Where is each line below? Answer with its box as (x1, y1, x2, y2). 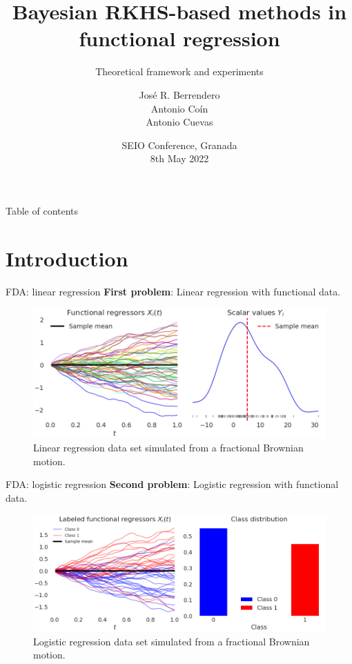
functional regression (79, 24, 280, 52)
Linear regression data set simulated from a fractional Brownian (33, 440, 304, 455)
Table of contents (6, 203, 79, 217)
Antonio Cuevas (146, 115, 213, 129)
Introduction (6, 244, 128, 272)
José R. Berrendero (139, 87, 220, 101)
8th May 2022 (150, 151, 209, 166)
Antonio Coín (150, 101, 208, 115)
